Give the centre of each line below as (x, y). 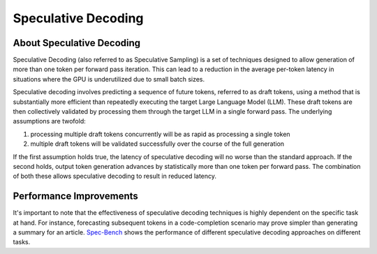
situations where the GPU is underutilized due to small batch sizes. (109, 79)
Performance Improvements (76, 196)
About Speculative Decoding (77, 43)
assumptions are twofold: (50, 121)
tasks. (22, 242)
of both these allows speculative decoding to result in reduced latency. (114, 176)
